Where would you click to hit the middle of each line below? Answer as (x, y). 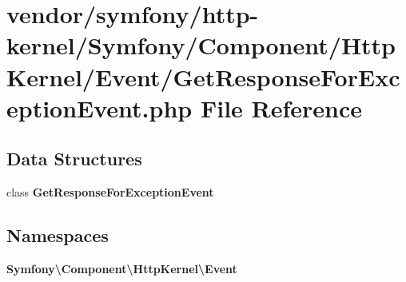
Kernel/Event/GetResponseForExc (203, 76)
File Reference (281, 107)
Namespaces (58, 235)
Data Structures (74, 159)
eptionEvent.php (100, 107)
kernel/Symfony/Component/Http (201, 45)
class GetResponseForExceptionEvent (110, 192)
